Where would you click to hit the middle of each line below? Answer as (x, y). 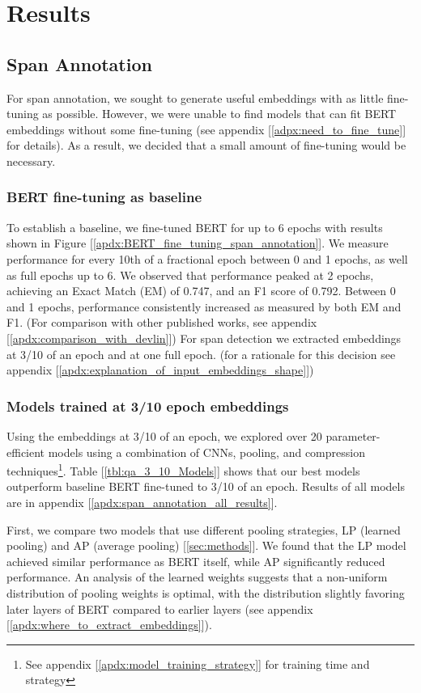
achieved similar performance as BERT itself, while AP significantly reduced (196, 561)
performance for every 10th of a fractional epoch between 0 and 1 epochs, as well (207, 258)
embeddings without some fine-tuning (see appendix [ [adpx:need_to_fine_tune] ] (206, 129)
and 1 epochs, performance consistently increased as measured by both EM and (204, 306)
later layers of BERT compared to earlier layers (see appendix (160, 608)
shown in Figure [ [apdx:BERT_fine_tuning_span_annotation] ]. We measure (198, 243)
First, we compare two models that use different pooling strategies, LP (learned (204, 529)
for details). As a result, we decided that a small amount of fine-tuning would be (206, 145)
